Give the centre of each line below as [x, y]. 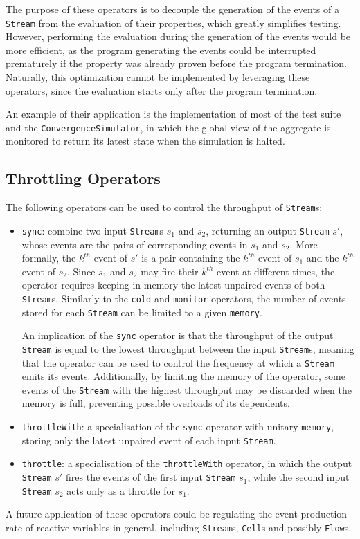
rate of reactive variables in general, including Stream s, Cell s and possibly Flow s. [179, 527]
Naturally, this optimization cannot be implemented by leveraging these [158, 77]
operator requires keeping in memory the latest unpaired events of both [173, 285]
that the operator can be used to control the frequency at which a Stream [178, 362]
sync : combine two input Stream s [93, 230]
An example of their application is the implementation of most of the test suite [173, 114]
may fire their [170, 271]
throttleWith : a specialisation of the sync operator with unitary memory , [178, 427]
